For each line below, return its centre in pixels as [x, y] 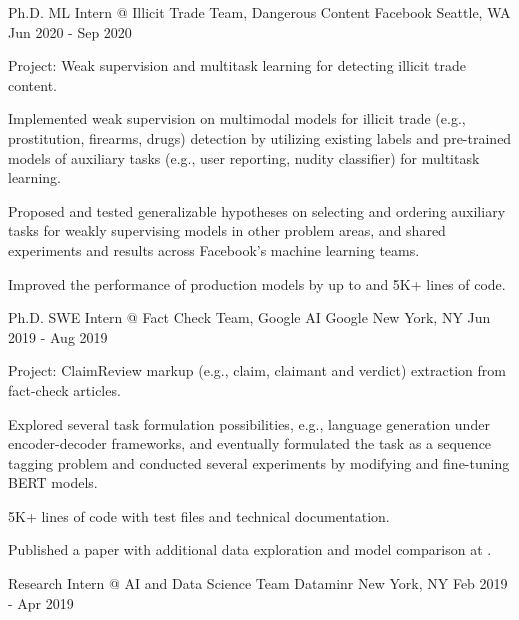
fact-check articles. [64, 389]
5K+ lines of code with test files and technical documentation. [199, 515]
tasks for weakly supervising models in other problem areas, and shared [227, 230]
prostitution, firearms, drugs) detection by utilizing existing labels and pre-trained [260, 137]
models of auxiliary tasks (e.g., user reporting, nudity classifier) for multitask [244, 157]
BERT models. [53, 482]
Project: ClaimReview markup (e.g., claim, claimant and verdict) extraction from [257, 370]
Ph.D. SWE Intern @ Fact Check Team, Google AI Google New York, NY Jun [249, 317]
